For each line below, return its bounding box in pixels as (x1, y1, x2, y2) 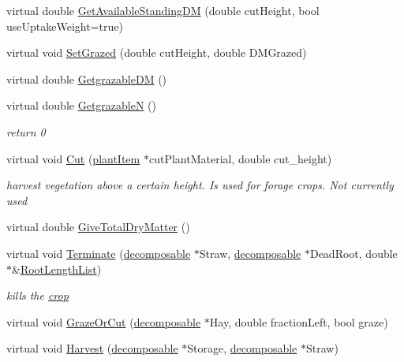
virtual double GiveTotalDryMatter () (6, 218, 190, 235)
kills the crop (6, 287, 69, 304)
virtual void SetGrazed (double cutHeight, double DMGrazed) (6, 44, 307, 61)
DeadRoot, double (309, 244, 398, 261)
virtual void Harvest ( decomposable (6, 340, 178, 356)
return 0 (6, 123, 46, 140)
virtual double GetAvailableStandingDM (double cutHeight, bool (6, 2, 320, 18)
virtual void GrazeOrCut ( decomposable (6, 313, 201, 330)
